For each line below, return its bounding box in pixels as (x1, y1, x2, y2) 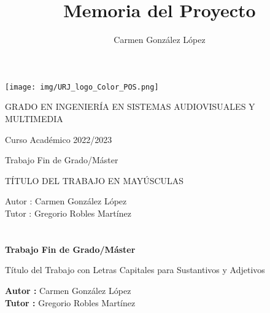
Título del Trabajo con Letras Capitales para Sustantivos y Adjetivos (5, 263, 265, 276)
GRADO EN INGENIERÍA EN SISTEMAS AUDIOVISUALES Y (5, 100, 255, 113)
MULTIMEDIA (5, 112, 63, 125)
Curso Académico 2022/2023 (5, 133, 112, 145)
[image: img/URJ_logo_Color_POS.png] (5, 82, 159, 91)
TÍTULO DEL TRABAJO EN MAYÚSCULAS (5, 174, 184, 187)
